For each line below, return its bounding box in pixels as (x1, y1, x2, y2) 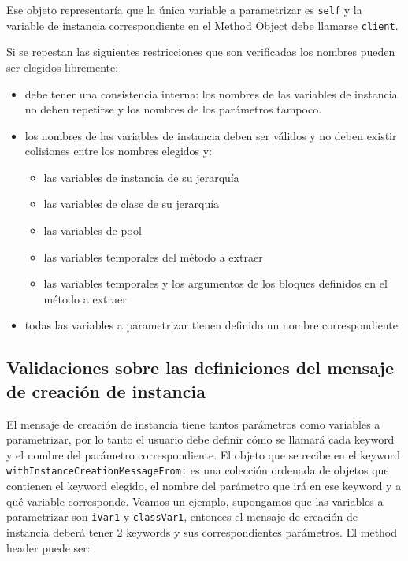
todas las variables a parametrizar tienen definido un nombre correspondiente (24, 317, 398, 333)
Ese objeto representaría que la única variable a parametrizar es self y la (6, 2, 362, 17)
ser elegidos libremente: (6, 58, 119, 75)
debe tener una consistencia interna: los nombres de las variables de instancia (24, 85, 398, 102)
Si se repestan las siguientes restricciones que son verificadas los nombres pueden (6, 43, 395, 60)
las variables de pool (43, 222, 142, 239)
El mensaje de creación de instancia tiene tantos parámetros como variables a (6, 415, 380, 432)
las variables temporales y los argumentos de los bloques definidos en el (43, 275, 388, 292)
